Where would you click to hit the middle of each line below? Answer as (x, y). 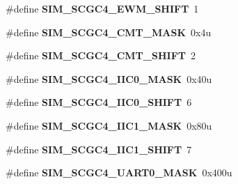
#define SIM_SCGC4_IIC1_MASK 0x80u (109, 125)
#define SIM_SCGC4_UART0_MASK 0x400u (119, 172)
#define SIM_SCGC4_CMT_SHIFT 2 (101, 55)
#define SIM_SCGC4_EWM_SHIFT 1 (102, 8)
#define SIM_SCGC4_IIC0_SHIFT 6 (99, 102)
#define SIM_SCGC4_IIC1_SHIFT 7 (99, 149)
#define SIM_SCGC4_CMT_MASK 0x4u (109, 32)
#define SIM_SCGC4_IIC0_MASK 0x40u (109, 78)
